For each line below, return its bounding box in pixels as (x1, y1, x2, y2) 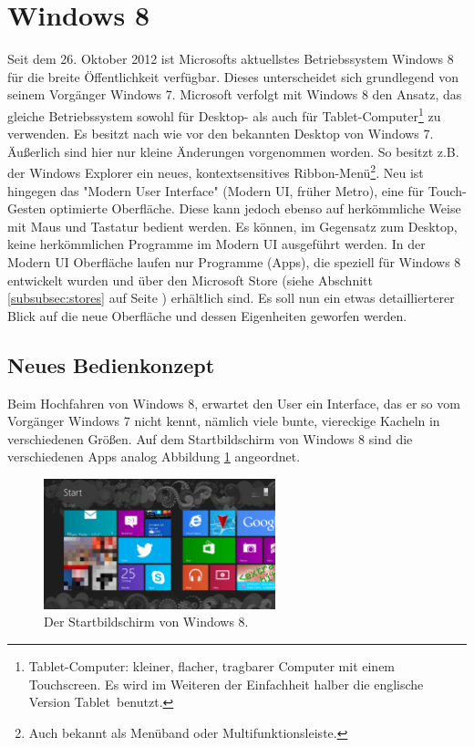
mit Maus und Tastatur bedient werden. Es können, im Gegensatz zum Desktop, (7, 216, 458, 235)
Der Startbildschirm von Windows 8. (44, 612, 249, 631)
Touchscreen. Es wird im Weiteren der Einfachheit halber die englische (28, 674, 424, 693)
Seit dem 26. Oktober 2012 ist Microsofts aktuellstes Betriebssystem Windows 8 (7, 49, 454, 68)
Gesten (7, 199, 46, 218)
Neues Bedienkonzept (7, 350, 215, 379)
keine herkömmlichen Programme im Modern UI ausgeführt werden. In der (7, 234, 426, 254)
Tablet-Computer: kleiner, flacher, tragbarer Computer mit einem (28, 656, 396, 675)
